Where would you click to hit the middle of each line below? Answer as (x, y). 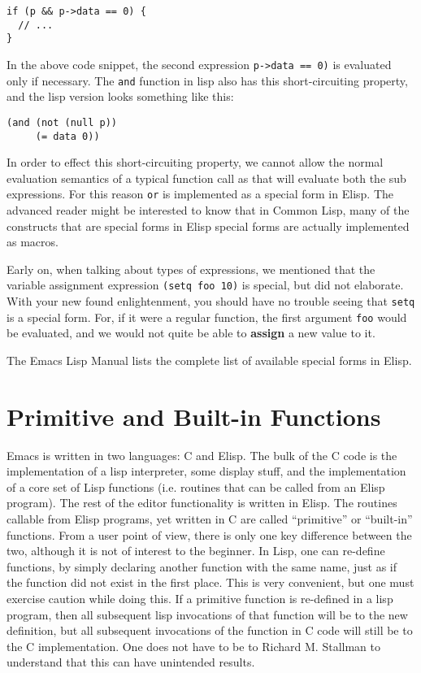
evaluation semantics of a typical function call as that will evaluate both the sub (206, 178)
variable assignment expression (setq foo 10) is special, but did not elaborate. (205, 285)
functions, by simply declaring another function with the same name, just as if (202, 566)
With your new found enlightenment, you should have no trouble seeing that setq (211, 301)
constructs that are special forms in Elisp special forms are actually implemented (208, 226)
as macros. (33, 242)
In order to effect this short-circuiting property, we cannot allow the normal (195, 162)
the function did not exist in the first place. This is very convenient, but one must (210, 582)
